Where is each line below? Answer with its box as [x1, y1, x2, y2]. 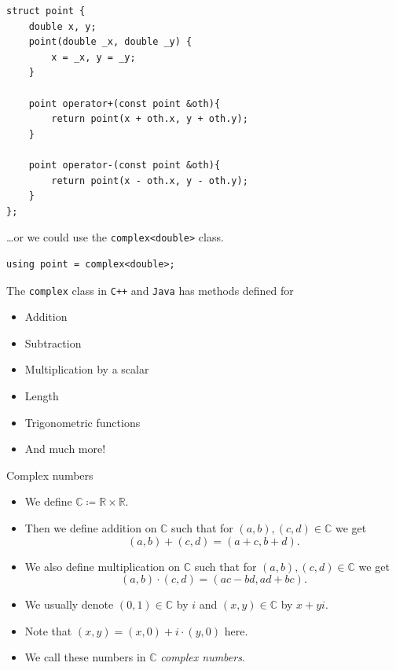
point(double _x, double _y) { [28, 36, 192, 48]
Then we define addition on [24, 519, 157, 536]
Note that [24, 622, 72, 639]
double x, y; [28, 20, 97, 32]
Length [24, 388, 59, 403]
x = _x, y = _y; [51, 51, 136, 63]
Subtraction [24, 334, 82, 351]
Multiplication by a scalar [24, 361, 149, 377]
